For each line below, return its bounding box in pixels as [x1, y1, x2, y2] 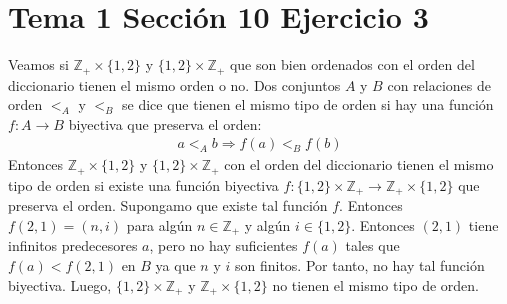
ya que [155, 254, 196, 275]
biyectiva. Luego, [8, 274, 112, 295]
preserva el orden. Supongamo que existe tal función [8, 195, 328, 216]
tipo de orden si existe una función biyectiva [8, 174, 279, 195]
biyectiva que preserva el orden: [68, 113, 262, 134]
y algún [244, 214, 291, 235]
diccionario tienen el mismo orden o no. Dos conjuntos [8, 74, 341, 95]
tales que [345, 235, 400, 256]
